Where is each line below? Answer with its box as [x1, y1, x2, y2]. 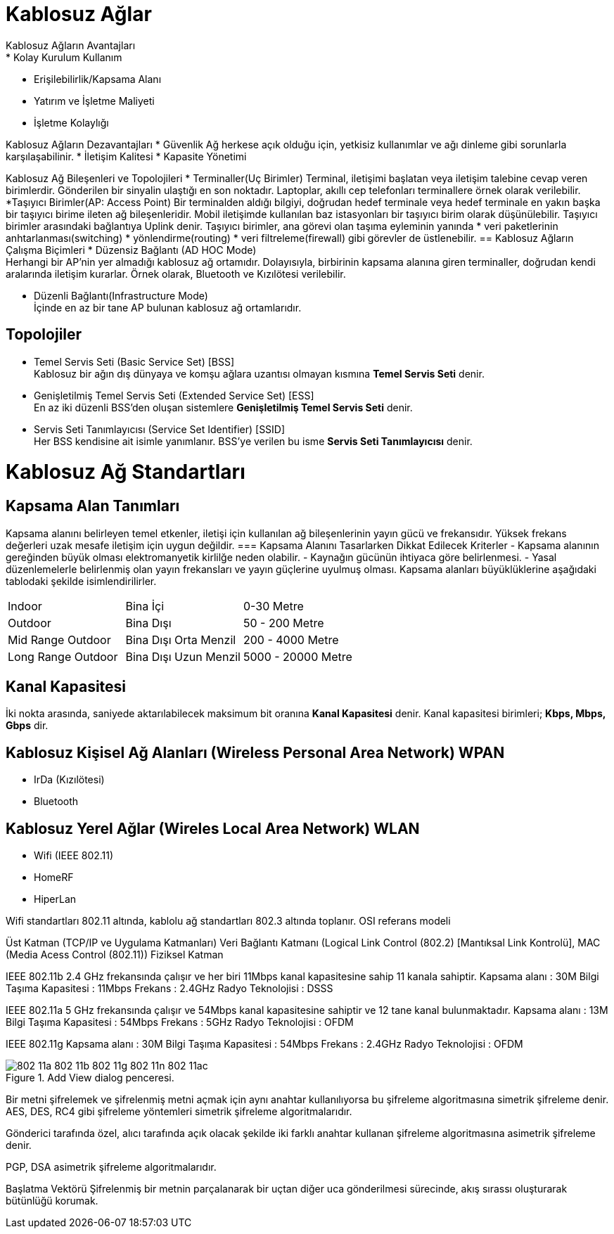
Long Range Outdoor [8, 649, 118, 664]
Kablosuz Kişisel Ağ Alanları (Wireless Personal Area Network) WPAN [6, 743, 505, 761]
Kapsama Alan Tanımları [6, 497, 180, 515]
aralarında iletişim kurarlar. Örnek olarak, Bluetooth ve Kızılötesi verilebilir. [6, 267, 346, 280]
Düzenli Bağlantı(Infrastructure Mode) [34, 289, 208, 302]
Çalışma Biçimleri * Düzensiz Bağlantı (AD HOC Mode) [6, 243, 257, 256]
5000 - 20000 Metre [243, 649, 352, 664]
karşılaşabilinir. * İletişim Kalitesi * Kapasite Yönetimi [6, 150, 247, 162]
